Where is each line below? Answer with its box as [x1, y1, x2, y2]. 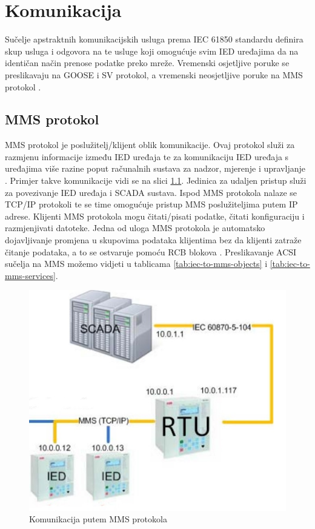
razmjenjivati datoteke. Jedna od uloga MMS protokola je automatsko [5, 221, 265, 234]
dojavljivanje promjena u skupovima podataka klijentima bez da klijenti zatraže [5, 234, 302, 246]
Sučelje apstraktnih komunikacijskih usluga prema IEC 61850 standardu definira [5, 33, 303, 45]
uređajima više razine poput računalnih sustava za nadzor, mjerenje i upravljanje [5, 162, 305, 175]
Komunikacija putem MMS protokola [29, 513, 167, 525]
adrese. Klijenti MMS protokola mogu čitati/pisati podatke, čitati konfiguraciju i [5, 209, 305, 222]
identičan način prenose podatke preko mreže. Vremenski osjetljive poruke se [5, 56, 290, 69]
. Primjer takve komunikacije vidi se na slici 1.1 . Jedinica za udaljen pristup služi [5, 174, 307, 187]
